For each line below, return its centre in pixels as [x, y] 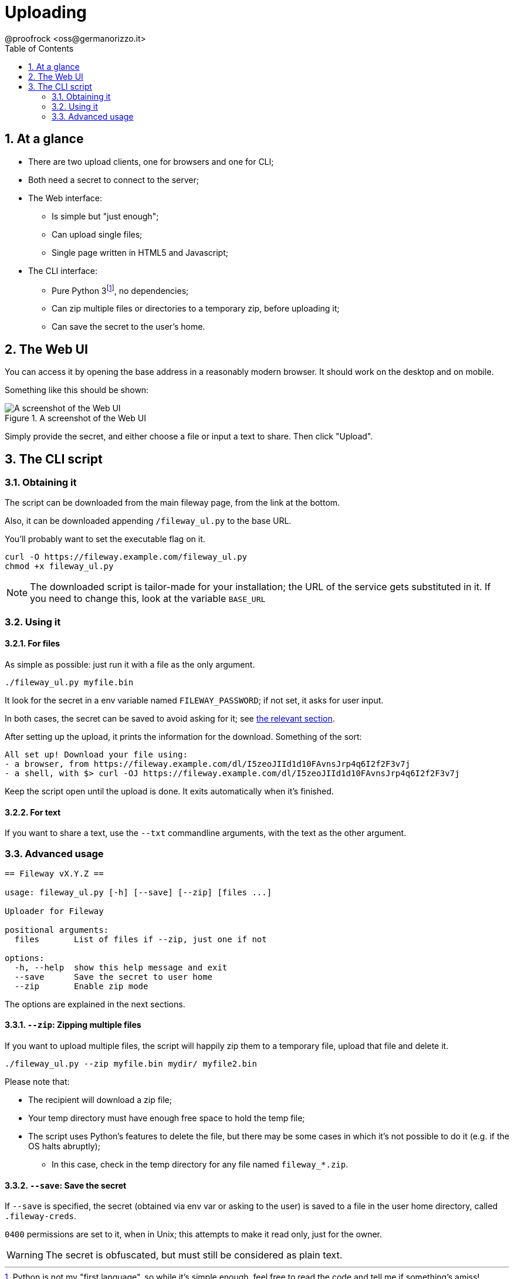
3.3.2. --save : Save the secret [66, 1185]
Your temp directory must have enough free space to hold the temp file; [167, 1118]
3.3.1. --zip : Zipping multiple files [73, 1025]
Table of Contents [39, 48]
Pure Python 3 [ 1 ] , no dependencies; [120, 290]
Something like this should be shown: [77, 390]
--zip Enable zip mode [81, 986]
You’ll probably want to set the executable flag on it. [105, 539]
